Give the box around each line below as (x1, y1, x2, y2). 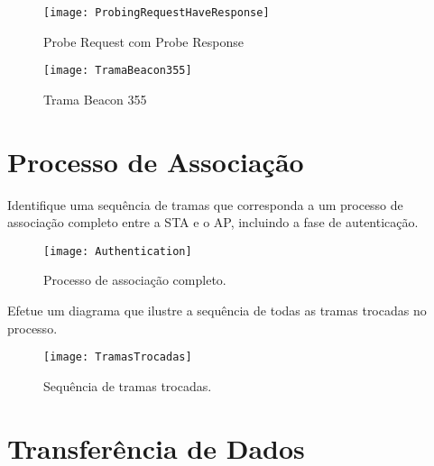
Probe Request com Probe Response (43, 32, 244, 50)
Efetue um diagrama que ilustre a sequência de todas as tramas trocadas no (7, 301, 427, 320)
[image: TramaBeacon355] (43, 64, 192, 78)
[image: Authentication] (43, 244, 192, 258)
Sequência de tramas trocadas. (43, 376, 212, 395)
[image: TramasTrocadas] (43, 351, 192, 364)
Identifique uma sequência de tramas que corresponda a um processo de (7, 195, 403, 214)
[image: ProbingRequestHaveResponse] (43, 6, 270, 19)
